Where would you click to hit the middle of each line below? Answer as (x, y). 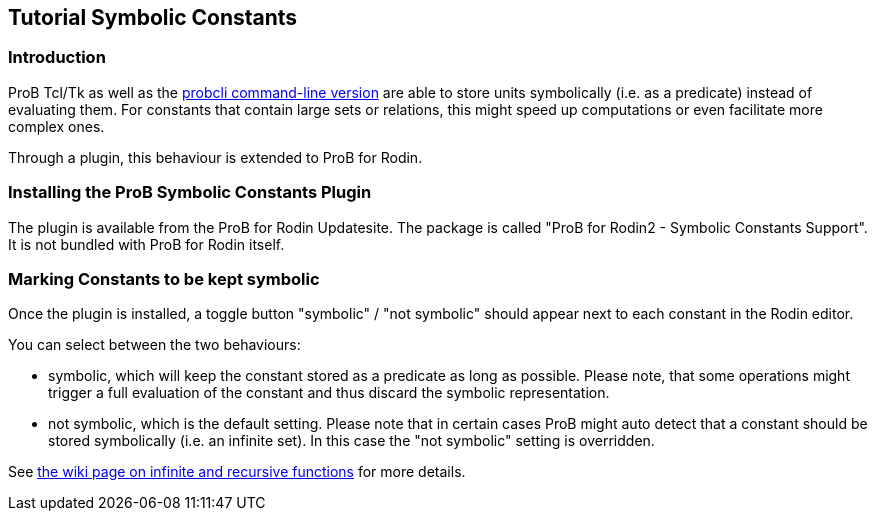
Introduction (57, 57)
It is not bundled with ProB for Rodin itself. (146, 244)
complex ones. (56, 126)
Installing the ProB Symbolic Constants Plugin (190, 192)
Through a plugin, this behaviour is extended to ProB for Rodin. (215, 157)
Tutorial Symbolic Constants (153, 17)
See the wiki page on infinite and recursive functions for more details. (237, 472)
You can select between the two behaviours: (154, 345)
